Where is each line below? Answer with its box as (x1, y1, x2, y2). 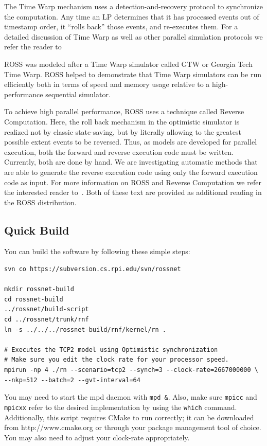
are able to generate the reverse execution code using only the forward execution (4, 166, 258, 177)
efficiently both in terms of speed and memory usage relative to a (4, 79, 210, 90)
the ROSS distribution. (4, 197, 77, 207)
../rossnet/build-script (4, 306, 89, 313)
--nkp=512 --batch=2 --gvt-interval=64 (4, 376, 140, 384)
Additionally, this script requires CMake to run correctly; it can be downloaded (4, 412, 254, 422)
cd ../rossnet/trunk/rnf (4, 316, 89, 324)
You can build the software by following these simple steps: (4, 246, 190, 257)
